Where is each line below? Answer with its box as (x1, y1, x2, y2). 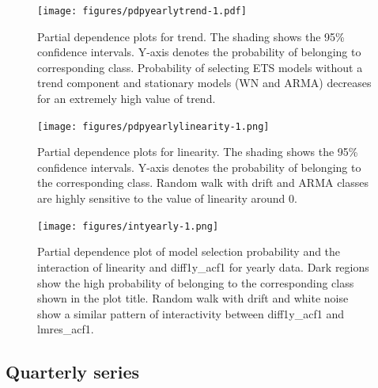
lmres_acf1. (37, 321, 94, 337)
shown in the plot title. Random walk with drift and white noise (37, 290, 349, 306)
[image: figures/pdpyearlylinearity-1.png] (37, 120, 270, 132)
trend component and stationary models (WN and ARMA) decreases (37, 74, 372, 91)
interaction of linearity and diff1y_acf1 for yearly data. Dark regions (37, 258, 369, 275)
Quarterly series (6, 359, 140, 384)
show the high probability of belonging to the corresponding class (37, 274, 354, 291)
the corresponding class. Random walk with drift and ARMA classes (37, 174, 369, 191)
